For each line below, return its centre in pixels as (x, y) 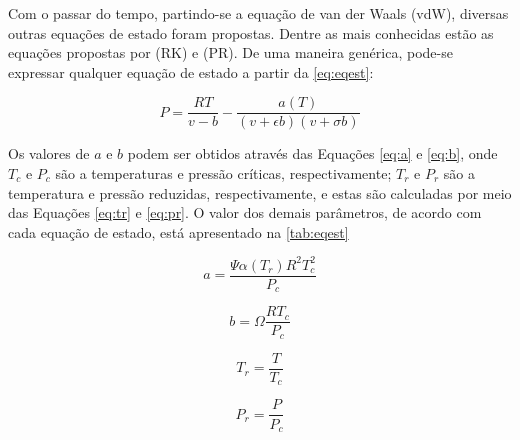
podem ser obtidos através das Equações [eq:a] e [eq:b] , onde (312, 153)
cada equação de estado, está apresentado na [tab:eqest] (178, 231)
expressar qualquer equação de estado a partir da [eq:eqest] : (191, 71)
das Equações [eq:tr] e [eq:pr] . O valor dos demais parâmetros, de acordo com (245, 212)
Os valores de (49, 153)
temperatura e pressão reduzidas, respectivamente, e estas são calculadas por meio (260, 192)
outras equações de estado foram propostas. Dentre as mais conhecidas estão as (251, 32)
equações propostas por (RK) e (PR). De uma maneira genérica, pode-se (230, 52)
